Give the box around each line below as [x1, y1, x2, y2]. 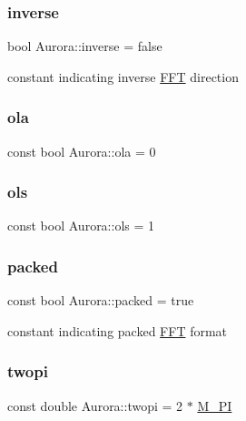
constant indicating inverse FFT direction [7, 67, 239, 86]
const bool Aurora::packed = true [7, 291, 194, 310]
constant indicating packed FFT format [7, 321, 228, 340]
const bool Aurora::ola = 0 [7, 141, 156, 160]
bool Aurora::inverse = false [7, 36, 162, 56]
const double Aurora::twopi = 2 [7, 395, 183, 415]
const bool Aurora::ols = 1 [7, 216, 155, 235]
